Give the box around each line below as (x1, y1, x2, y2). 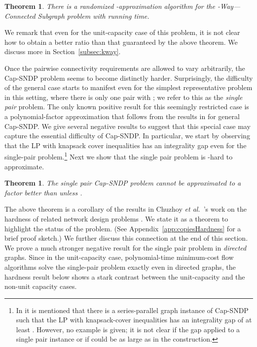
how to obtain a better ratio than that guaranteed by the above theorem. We (4, 36, 238, 47)
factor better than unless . (4, 187, 82, 197)
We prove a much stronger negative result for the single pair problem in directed (4, 242, 247, 252)
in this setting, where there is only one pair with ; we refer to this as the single (4, 92, 243, 102)
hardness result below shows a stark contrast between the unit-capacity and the (4, 271, 245, 282)
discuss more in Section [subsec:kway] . (4, 46, 121, 57)
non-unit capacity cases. (4, 281, 77, 291)
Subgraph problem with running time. (37, 10, 149, 21)
